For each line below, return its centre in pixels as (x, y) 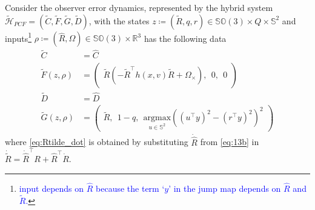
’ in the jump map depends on (225, 188)
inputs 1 (18, 37)
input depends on (51, 188)
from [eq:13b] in (230, 142)
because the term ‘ (130, 188)
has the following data (185, 38)
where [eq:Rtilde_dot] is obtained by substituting (97, 142)
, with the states (119, 20)
